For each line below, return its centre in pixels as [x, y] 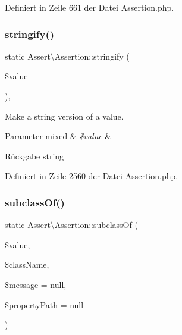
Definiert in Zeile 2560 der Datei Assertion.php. [92, 176]
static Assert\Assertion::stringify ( [67, 56]
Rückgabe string [34, 156]
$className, [27, 264]
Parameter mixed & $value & [58, 136]
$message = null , [36, 284]
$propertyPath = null [44, 304]
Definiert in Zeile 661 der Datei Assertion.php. [90, 7]
